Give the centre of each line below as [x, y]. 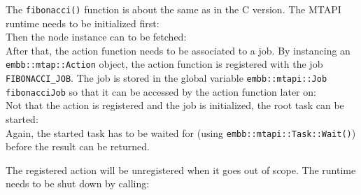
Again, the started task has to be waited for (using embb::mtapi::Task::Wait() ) [181, 132]
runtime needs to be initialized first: [83, 23]
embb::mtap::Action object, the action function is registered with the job [164, 64]
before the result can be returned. [78, 146]
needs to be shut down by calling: [78, 183]
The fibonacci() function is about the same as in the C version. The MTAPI [174, 9]
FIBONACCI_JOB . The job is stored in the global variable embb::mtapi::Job [167, 78]
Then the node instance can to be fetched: [96, 37]
